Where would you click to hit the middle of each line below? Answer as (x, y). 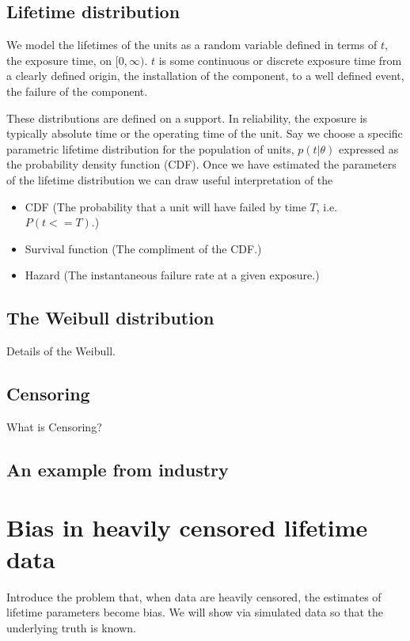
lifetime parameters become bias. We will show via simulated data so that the (195, 612)
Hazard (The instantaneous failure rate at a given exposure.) (172, 275)
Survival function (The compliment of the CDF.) (143, 248)
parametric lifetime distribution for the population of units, (150, 148)
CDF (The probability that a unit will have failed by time (165, 206)
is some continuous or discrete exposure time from (280, 60)
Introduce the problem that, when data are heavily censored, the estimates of (194, 596)
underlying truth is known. (71, 627)
